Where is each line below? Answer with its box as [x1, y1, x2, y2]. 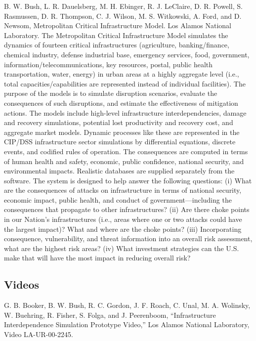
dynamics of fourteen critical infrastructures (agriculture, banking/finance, [4, 40, 229, 50]
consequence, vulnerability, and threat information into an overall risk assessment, [4, 233, 253, 244]
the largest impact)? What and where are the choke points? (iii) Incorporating [4, 223, 242, 234]
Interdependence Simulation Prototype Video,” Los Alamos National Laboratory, [4, 319, 250, 330]
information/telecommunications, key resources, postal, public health [4, 59, 213, 69]
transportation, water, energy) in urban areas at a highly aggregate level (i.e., [4, 69, 239, 79]
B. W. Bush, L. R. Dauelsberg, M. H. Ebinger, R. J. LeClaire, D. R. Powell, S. [4, 1, 243, 11]
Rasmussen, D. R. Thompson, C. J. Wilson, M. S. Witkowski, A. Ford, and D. [4, 10, 242, 21]
